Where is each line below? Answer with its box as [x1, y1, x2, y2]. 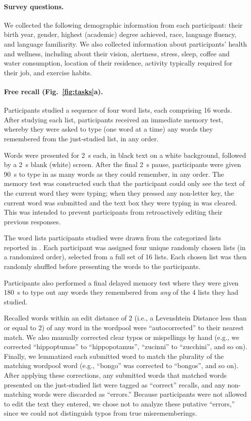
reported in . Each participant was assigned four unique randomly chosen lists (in [4, 242, 246, 252]
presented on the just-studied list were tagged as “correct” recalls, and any [4, 379, 225, 389]
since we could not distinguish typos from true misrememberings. [4, 408, 197, 418]
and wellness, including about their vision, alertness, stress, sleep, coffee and [4, 48, 230, 58]
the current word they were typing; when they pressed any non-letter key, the [4, 187, 234, 198]
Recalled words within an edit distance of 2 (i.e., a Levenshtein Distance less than [4, 313, 247, 323]
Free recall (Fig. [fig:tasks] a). [4, 86, 103, 96]
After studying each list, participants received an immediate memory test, [4, 114, 223, 124]
